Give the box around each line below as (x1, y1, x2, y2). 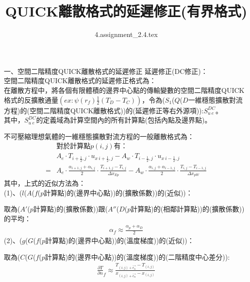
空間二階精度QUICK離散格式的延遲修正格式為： (4, 75, 156, 86)
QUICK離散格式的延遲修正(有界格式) (5, 1, 248, 21)
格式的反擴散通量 (4, 94, 58, 105)
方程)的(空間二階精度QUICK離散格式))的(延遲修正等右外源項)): (4, 105, 204, 115)
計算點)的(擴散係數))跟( (33, 204, 108, 214)
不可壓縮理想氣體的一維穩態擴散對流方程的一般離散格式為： (4, 131, 194, 141)
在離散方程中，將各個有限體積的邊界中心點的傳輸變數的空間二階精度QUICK (4, 85, 245, 95)
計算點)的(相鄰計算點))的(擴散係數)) (131, 204, 245, 214)
